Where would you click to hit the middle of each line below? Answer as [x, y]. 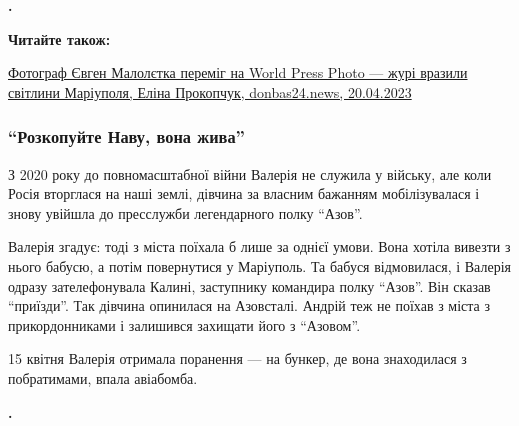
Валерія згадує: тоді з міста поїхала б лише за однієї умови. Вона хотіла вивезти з [259, 246]
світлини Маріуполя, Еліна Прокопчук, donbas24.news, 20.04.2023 [210, 91]
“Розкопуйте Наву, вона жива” [126, 136]
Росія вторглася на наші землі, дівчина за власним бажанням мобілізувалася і [244, 193]
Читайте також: [59, 38]
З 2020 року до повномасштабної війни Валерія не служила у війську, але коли [250, 173]
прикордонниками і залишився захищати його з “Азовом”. [184, 324]
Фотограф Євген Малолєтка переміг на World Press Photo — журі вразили [238, 72]
